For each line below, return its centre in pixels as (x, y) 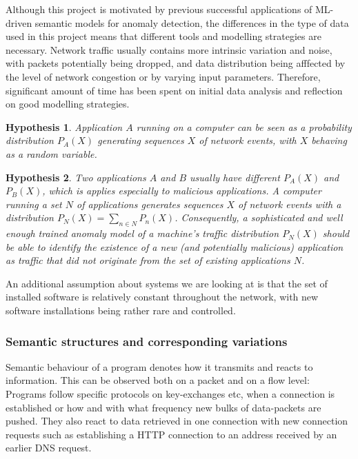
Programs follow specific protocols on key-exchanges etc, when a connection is (170, 394)
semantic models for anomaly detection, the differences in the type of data (192, 22)
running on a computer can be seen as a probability (244, 126)
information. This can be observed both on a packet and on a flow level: (158, 380)
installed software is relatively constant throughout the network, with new (162, 297)
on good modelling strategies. (68, 104)
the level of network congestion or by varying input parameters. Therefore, (163, 76)
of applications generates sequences (150, 204)
